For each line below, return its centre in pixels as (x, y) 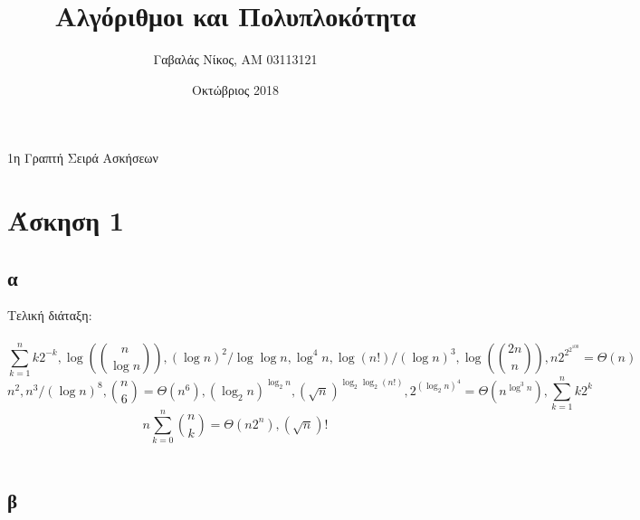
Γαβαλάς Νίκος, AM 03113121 (235, 59)
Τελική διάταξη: (50, 315)
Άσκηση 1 (66, 220)
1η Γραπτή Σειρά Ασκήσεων (83, 158)
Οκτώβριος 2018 (235, 89)
